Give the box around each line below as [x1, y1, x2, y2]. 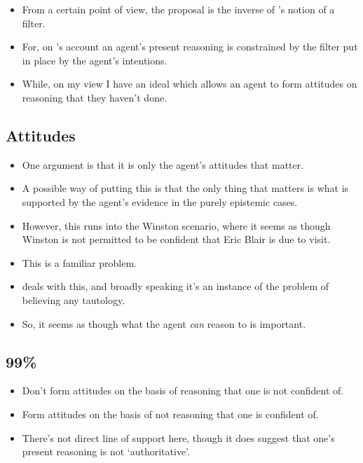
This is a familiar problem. [22, 255, 137, 270]
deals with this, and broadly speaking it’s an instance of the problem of [22, 279, 329, 293]
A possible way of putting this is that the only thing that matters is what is [22, 181, 349, 195]
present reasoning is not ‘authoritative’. [22, 444, 190, 459]
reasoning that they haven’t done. [22, 90, 167, 104]
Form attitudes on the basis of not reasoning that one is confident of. [22, 406, 319, 421]
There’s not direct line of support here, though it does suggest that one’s [22, 430, 335, 445]
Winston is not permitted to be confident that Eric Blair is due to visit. [22, 232, 331, 247]
